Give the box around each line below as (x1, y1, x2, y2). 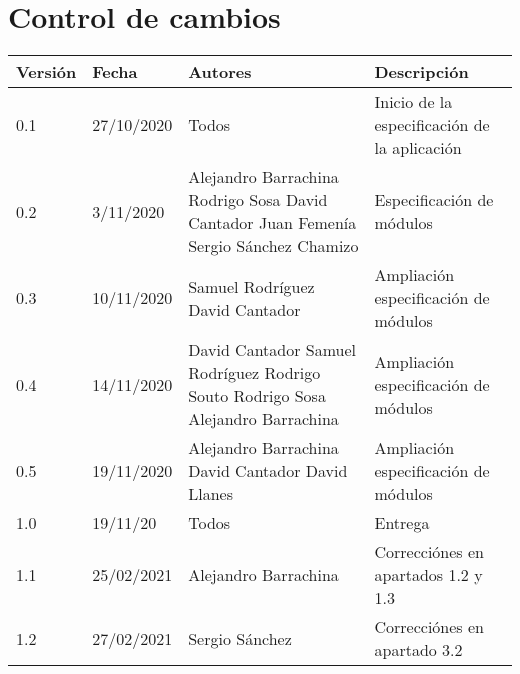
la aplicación (374, 136, 462, 160)
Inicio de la (374, 90, 453, 114)
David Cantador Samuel (188, 338, 357, 362)
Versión (16, 60, 77, 84)
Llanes (188, 482, 233, 506)
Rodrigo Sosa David (188, 188, 328, 212)
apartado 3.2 (374, 638, 463, 662)
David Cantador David (188, 459, 348, 483)
